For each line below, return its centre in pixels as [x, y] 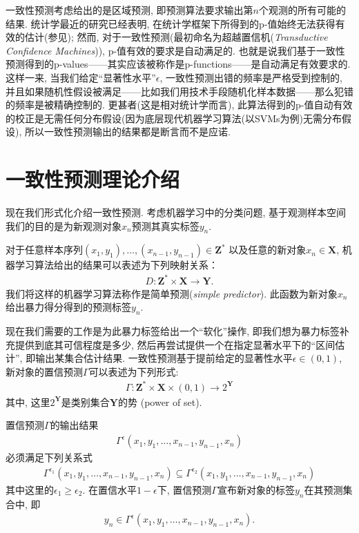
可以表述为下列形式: [134, 371]
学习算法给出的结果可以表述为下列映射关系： [116, 265]
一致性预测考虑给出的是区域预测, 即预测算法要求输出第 [129, 10]
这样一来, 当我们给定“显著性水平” [81, 77]
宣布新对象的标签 [256, 489]
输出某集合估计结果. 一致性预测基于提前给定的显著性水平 [164, 358]
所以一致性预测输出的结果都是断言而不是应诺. [127, 132]
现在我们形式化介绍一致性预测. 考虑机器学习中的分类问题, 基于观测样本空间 [176, 212]
